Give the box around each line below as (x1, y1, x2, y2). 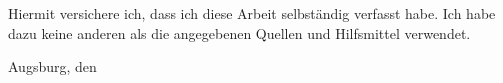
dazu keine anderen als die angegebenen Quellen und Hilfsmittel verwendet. (8, 22, 471, 43)
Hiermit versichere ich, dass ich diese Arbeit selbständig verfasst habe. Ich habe (8, 3, 496, 23)
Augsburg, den (8, 56, 97, 77)
